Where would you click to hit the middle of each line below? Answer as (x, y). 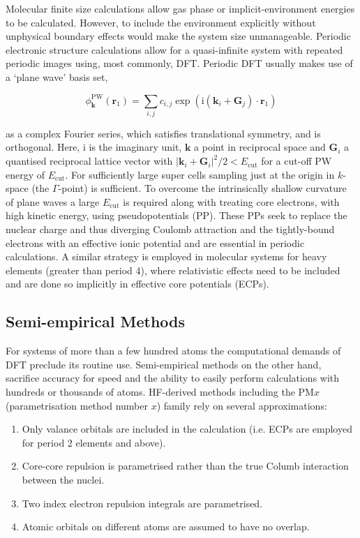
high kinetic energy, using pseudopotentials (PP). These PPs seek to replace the (177, 215)
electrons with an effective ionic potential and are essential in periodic (155, 242)
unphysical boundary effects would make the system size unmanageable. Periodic (178, 36)
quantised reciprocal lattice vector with (89, 161)
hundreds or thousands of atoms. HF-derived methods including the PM (160, 391)
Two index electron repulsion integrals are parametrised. (142, 503)
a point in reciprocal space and (260, 147)
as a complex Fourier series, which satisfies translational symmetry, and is (163, 133)
